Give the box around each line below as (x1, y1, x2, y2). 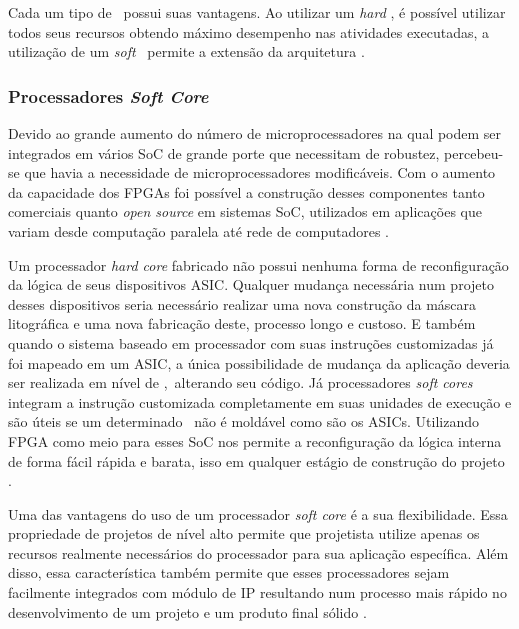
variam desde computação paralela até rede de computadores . (8, 220, 390, 241)
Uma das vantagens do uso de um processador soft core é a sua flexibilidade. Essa (8, 503, 508, 524)
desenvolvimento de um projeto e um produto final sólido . (8, 601, 367, 622)
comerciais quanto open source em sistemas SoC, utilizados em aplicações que (8, 201, 482, 222)
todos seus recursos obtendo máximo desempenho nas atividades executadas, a (8, 21, 490, 42)
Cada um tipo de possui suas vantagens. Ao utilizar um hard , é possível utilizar (8, 2, 506, 22)
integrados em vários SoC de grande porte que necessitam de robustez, (8, 142, 440, 163)
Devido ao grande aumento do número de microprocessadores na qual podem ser (8, 123, 502, 143)
